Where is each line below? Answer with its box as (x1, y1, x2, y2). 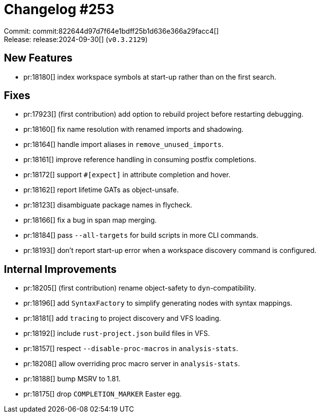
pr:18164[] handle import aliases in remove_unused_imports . (23, 140, 224, 149)
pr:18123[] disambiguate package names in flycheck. (23, 201, 192, 209)
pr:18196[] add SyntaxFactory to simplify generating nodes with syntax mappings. (23, 299, 293, 308)
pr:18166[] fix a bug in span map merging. (23, 216, 157, 225)
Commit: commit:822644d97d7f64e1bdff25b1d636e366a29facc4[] (4, 26, 219, 35)
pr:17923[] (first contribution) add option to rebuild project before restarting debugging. (23, 110, 303, 119)
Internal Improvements (4, 263, 117, 275)
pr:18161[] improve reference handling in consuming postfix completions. (23, 155, 256, 164)
